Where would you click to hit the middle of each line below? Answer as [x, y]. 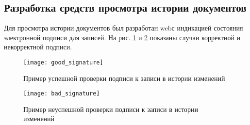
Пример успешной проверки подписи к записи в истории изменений [124, 78]
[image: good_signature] [63, 62]
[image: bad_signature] [62, 94]
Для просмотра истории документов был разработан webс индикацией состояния [124, 28]
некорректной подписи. [38, 47]
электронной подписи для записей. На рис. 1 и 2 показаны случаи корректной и [122, 37]
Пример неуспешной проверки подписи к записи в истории [111, 109]
